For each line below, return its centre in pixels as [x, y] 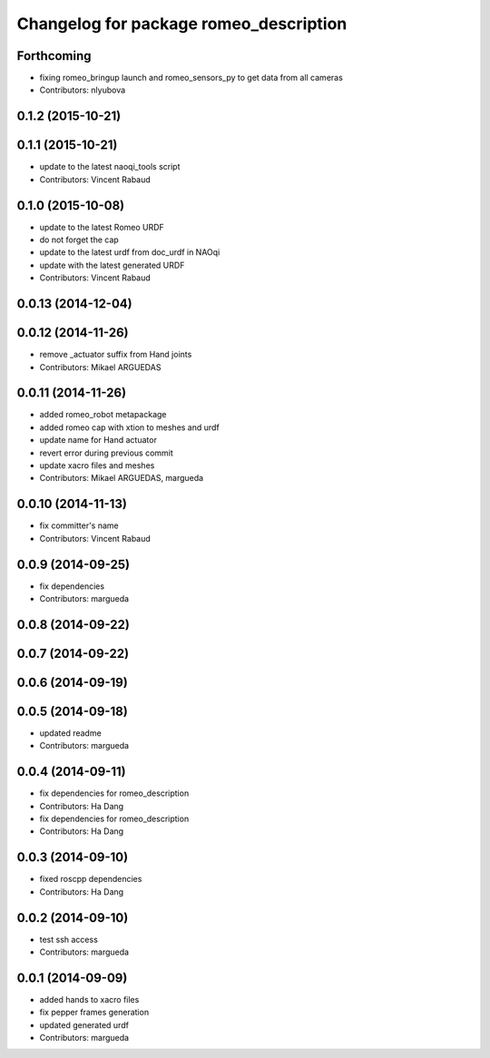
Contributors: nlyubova [83, 90]
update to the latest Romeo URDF [102, 227]
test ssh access [69, 939]
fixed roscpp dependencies [91, 879]
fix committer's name [79, 525]
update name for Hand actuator [98, 440]
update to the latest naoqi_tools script [110, 167]
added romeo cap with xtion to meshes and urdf [129, 427]
